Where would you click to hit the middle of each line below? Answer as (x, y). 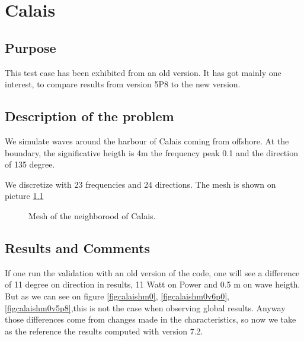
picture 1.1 (24, 196)
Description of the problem (89, 116)
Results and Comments (77, 247)
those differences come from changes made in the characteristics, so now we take (151, 319)
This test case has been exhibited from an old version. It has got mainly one (143, 72)
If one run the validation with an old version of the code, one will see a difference (152, 272)
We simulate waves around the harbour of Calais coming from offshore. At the (147, 140)
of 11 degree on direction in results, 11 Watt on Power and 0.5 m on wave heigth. (153, 284)
